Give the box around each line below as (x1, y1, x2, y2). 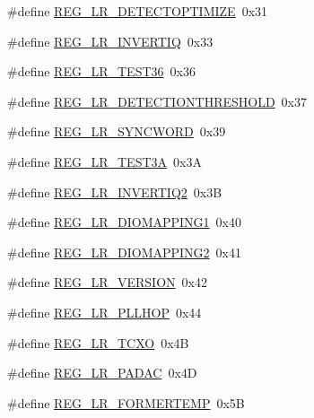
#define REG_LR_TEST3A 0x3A (7, 152, 202, 170)
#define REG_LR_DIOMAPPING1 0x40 (7, 213, 241, 231)
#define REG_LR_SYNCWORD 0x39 (7, 122, 226, 141)
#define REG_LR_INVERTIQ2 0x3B (7, 182, 222, 201)
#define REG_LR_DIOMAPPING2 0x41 (7, 242, 241, 261)
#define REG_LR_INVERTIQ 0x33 (7, 31, 214, 50)
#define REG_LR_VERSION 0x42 (7, 273, 207, 292)
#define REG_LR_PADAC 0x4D (7, 363, 197, 382)
